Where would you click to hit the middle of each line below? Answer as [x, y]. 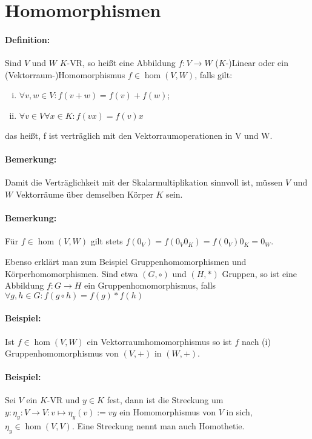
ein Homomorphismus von [168, 412]
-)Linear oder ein [257, 63]
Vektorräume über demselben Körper [84, 194]
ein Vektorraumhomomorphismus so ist [159, 341]
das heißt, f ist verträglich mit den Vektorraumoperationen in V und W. [139, 135]
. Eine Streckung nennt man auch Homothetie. [158, 425]
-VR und [63, 400]
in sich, [239, 412]
